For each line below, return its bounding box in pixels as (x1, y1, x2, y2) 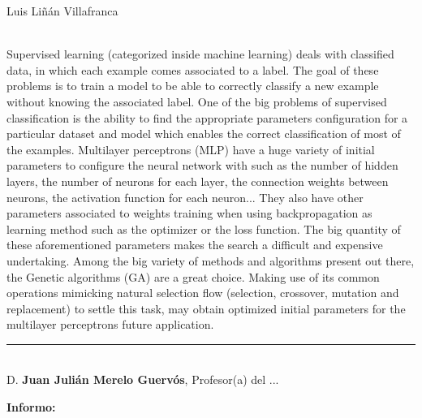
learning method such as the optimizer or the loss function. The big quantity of (6, 220, 401, 237)
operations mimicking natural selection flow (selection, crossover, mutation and (6, 284, 399, 301)
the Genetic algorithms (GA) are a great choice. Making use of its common (6, 268, 380, 285)
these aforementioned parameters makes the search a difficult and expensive (6, 236, 383, 253)
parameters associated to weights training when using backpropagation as (6, 205, 372, 222)
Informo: (6, 399, 56, 416)
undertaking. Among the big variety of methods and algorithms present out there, (6, 252, 415, 269)
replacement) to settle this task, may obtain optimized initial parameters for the (6, 299, 406, 317)
